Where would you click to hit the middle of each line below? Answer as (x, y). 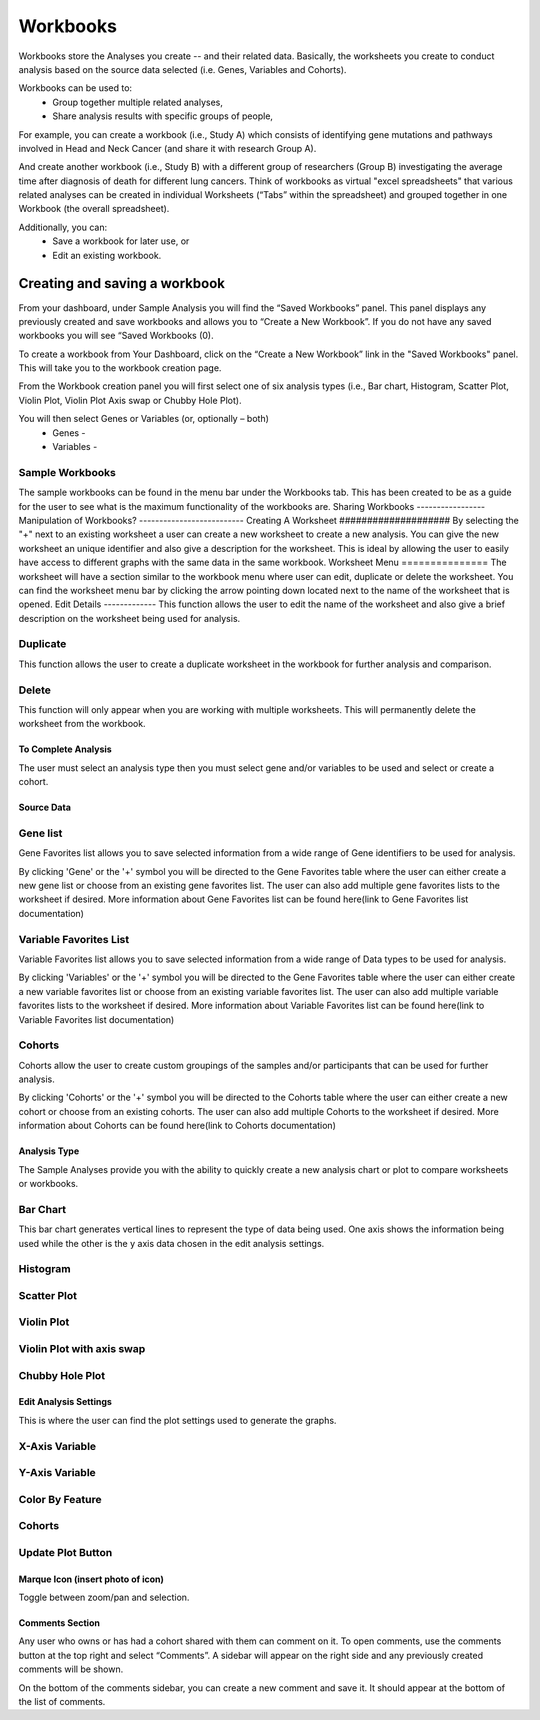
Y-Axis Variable (57, 1473)
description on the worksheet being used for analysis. (129, 618)
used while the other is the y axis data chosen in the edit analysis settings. (171, 1243)
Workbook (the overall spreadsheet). (94, 209)
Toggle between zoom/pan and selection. (104, 1597)
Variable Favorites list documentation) (96, 1019)
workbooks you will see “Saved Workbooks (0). (116, 336)
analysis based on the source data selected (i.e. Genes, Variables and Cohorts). (182, 69)
